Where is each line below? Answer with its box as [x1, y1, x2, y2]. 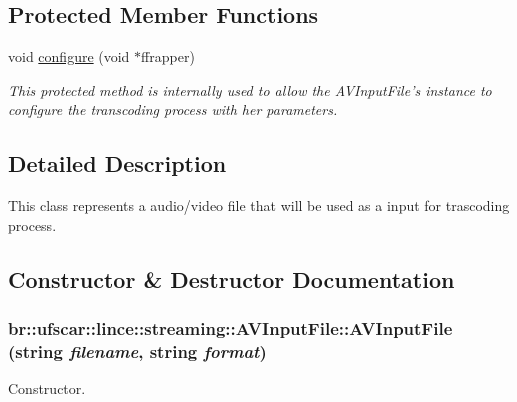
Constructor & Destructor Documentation [8, 263, 455, 294]
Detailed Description [8, 148, 227, 179]
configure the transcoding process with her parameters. [8, 99, 338, 120]
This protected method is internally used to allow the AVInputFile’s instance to [8, 79, 492, 100]
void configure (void [8, 46, 130, 67]
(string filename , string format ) [8, 339, 267, 363]
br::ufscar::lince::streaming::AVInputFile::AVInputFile [8, 316, 453, 341]
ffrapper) [141, 46, 195, 67]
